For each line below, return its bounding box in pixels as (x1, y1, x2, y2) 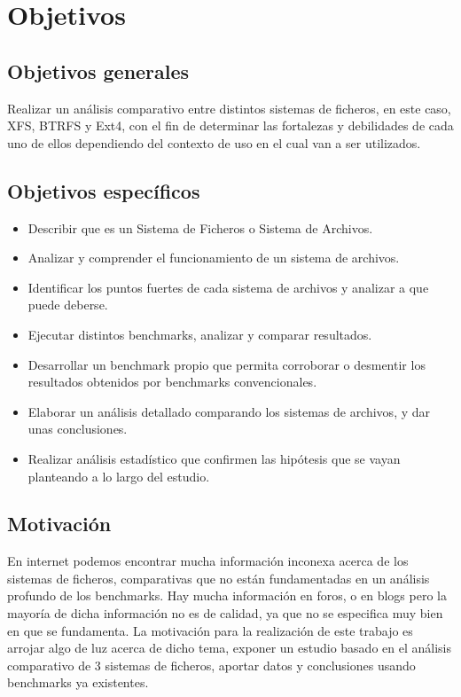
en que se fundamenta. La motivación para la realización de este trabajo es (7, 621, 413, 639)
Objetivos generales (7, 57, 190, 84)
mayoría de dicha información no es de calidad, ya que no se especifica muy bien (7, 604, 443, 623)
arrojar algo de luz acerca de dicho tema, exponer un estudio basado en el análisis (7, 638, 451, 657)
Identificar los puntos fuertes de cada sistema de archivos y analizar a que (27, 278, 429, 296)
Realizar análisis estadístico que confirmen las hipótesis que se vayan (27, 449, 401, 467)
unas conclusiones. (27, 419, 128, 438)
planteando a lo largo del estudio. (27, 466, 210, 485)
